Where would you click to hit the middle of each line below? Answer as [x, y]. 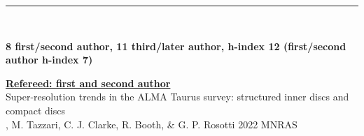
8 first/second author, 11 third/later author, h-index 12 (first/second [176, 46]
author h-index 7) [49, 60]
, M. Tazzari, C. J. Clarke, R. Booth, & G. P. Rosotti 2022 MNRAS [152, 124]
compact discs [35, 110]
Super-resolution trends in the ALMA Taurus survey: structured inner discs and [177, 97]
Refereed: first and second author [88, 83]
